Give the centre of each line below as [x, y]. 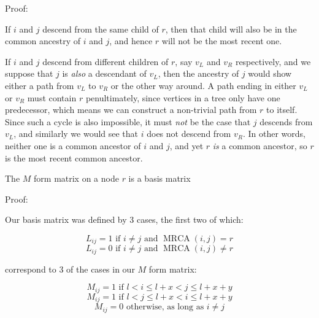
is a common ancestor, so [260, 145]
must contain [52, 97]
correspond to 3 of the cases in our [70, 269]
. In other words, [274, 134]
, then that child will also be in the [231, 29]
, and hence [131, 41]
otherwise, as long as [165, 307]
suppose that [29, 73]
